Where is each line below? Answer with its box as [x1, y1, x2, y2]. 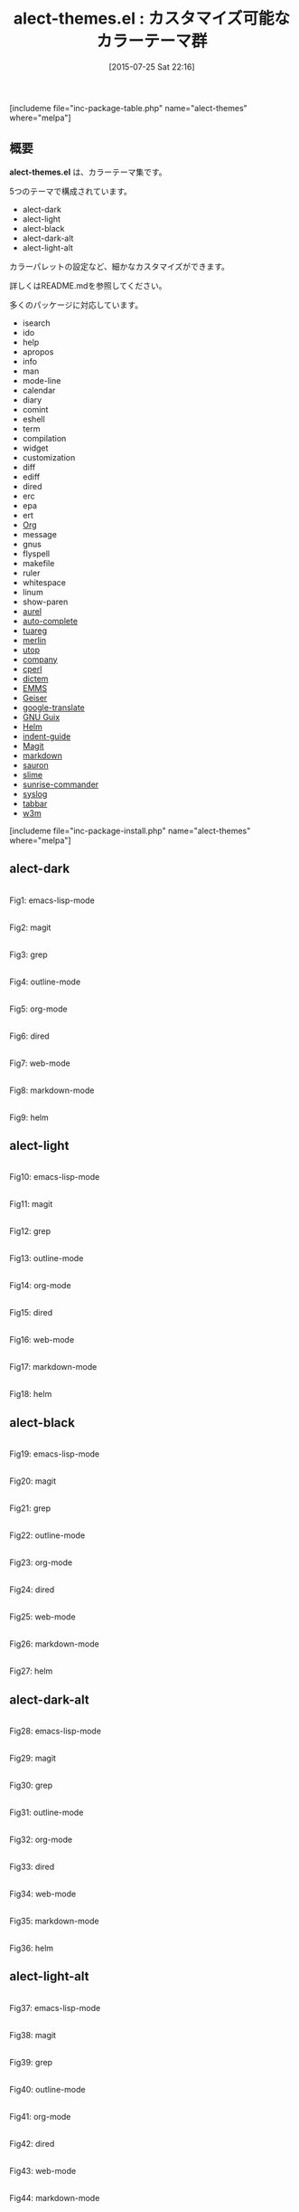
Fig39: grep [9, 2056, 52, 2067]
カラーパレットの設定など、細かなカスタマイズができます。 [9, 261, 230, 271]
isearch [22, 318, 51, 328]
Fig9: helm [9, 1112, 49, 1123]
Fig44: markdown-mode [9, 2192, 100, 2203]
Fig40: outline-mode [9, 2084, 86, 2094]
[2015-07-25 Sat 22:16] [107, 61, 196, 72]
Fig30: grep [9, 1780, 53, 1790]
